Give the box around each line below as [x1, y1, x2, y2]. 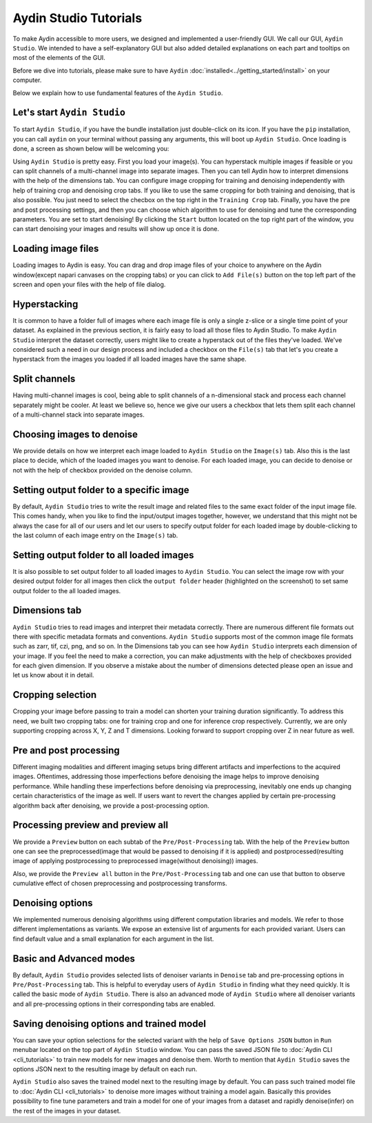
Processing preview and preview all [12, 819, 169, 831]
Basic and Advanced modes [12, 953, 136, 964]
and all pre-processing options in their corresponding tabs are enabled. [12, 1000, 216, 1008]
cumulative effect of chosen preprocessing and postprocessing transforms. [12, 879, 227, 888]
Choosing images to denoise [12, 428, 138, 440]
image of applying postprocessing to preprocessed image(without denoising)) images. [12, 857, 258, 865]
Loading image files [12, 243, 99, 255]
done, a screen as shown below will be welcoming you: [12, 145, 169, 153]
